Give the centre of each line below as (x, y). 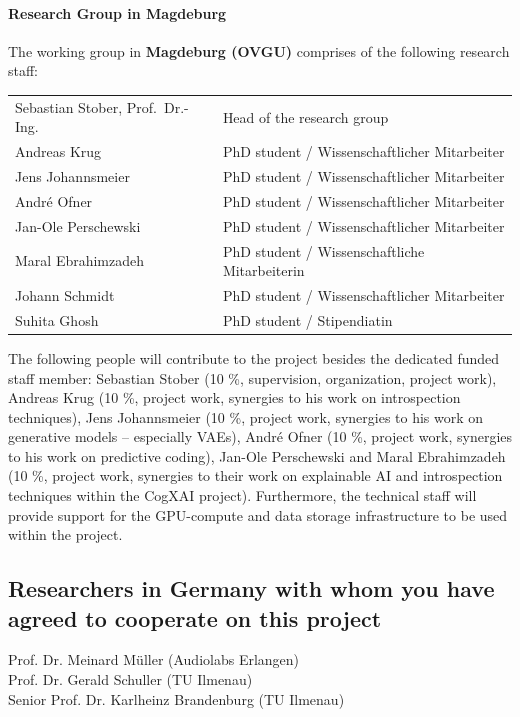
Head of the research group (305, 116)
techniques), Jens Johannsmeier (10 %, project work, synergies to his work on (246, 416)
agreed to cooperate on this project (195, 617)
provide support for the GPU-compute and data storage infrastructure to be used (258, 514)
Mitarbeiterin (263, 270)
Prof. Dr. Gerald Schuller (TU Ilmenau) (130, 679)
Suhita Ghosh (57, 319)
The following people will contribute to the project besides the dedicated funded (254, 357)
